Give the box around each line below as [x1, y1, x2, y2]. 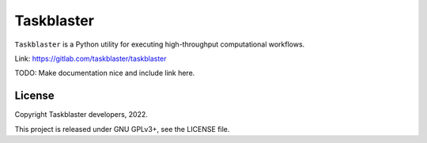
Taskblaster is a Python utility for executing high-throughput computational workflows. [14, 40, 305, 49]
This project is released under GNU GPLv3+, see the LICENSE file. [14, 124, 230, 134]
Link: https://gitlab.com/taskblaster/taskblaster [14, 54, 167, 63]
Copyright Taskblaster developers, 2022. [14, 110, 148, 119]
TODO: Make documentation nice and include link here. [14, 68, 195, 78]
